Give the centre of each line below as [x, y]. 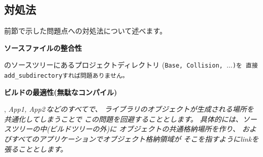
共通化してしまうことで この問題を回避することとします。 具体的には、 [123, 119]
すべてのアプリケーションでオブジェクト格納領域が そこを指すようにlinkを [135, 139]
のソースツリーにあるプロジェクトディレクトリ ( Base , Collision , [114, 65]
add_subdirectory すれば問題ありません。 [66, 76]
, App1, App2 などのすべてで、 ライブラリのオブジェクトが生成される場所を [129, 109]
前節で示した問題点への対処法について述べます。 [86, 31]
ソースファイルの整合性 [43, 48]
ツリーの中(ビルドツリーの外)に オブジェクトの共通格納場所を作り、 [125, 129]
